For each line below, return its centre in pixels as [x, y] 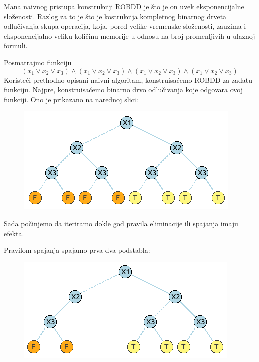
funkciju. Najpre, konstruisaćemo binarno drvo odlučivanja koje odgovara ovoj [123, 89]
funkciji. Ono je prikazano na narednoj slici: [71, 99]
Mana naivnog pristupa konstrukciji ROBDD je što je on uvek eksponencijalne [124, 6]
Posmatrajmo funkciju [38, 62]
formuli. [16, 45]
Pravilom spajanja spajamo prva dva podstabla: [77, 250]
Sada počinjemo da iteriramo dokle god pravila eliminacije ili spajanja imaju [121, 223]
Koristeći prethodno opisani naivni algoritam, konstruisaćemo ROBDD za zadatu [128, 79]
